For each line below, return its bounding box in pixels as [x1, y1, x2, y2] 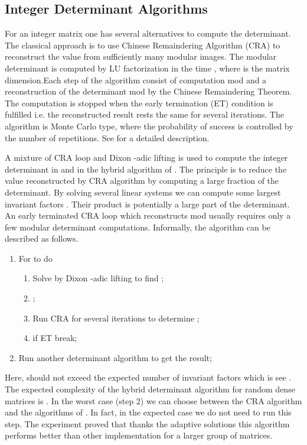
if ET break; [32, 332, 77, 344]
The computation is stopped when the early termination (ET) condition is [5, 96, 273, 109]
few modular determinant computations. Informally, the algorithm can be [5, 220, 270, 233]
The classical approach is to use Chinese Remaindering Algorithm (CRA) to [5, 38, 280, 51]
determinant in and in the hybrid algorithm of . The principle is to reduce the [5, 163, 287, 175]
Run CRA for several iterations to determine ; [32, 311, 200, 324]
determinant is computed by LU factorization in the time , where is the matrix [5, 61, 290, 74]
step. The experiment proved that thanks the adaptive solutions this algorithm [5, 417, 290, 430]
